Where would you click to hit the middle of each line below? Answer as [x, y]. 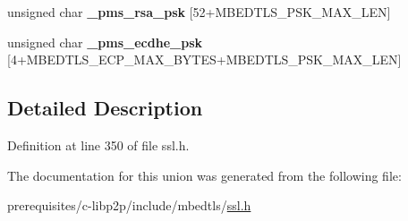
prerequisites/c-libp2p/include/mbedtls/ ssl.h [129, 205]
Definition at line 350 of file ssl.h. [98, 144]
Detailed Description [105, 108]
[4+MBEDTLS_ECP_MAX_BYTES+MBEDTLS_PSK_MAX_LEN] [204, 59]
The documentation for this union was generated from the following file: [204, 175]
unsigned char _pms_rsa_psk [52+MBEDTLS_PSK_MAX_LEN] [199, 12]
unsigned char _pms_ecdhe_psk [105, 42]
